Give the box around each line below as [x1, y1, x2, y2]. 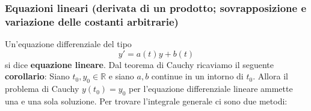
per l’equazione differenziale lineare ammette [128, 82, 293, 95]
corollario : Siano [5, 70, 70, 82]
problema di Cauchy [5, 82, 79, 95]
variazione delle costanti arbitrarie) [5, 14, 179, 29]
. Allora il [253, 70, 288, 82]
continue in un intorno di [151, 70, 244, 82]
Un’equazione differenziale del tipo [5, 38, 132, 50]
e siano [108, 70, 134, 82]
